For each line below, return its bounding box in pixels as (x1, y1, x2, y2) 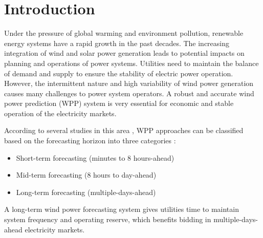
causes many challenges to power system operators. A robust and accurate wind (4, 88, 254, 98)
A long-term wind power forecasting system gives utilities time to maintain (4, 204, 239, 214)
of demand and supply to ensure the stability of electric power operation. (4, 68, 233, 78)
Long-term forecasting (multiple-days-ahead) (16, 186, 156, 197)
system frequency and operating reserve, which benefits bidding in (4, 214, 211, 225)
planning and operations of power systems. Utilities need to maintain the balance (4, 57, 259, 68)
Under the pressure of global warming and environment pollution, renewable (4, 28, 244, 38)
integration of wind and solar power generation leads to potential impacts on (4, 48, 245, 58)
